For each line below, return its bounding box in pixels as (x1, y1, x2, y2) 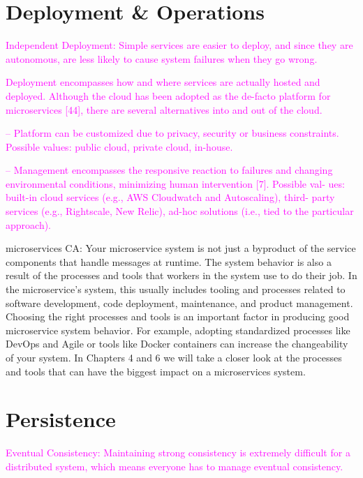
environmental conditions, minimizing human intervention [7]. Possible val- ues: (6, 176, 345, 191)
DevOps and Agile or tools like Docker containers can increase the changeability (6, 336, 348, 351)
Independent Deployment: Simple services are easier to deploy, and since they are (6, 38, 353, 52)
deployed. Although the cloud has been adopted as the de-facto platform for (6, 88, 331, 103)
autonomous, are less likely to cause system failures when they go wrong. (6, 51, 318, 66)
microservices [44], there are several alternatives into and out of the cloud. (6, 102, 323, 117)
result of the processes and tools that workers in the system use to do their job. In (6, 268, 357, 283)
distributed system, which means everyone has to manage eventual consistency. (6, 458, 343, 473)
